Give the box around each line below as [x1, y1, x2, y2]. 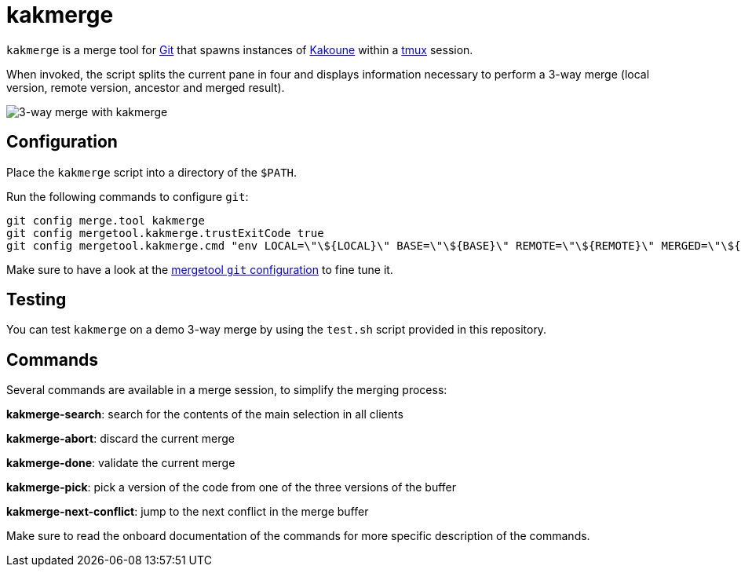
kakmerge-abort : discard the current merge [6, 432, 235, 446]
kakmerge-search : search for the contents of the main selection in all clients [6, 407, 403, 422]
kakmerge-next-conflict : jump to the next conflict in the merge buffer [6, 505, 369, 519]
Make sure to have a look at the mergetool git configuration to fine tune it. [6, 262, 393, 276]
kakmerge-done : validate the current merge [6, 456, 235, 470]
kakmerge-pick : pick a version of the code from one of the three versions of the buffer [6, 480, 457, 495]
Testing [6, 290, 67, 310]
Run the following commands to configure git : [6, 189, 249, 203]
